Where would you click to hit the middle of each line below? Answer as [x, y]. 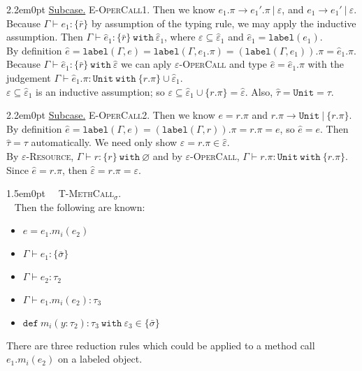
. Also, [259, 91]
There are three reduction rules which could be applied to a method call [161, 345]
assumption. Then [45, 37]
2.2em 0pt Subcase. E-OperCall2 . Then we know [111, 115]
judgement [29, 77]
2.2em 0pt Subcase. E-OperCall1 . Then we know [111, 9]
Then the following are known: [80, 206]
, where [180, 37]
